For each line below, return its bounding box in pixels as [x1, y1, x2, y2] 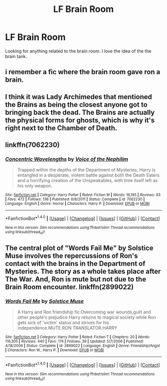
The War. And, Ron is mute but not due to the [5, 275, 147, 283]
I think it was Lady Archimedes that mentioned [5, 92, 153, 101]
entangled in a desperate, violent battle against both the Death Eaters [17, 172, 160, 178]
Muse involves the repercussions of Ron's [5, 251, 138, 260]
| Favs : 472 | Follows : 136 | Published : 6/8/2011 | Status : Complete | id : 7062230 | [5, 197, 145, 202]
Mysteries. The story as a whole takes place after [5, 267, 161, 275]
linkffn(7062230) [5, 141, 60, 149]
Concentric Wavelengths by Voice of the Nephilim [5, 156, 128, 163]
